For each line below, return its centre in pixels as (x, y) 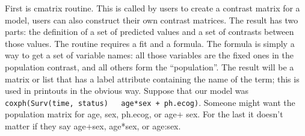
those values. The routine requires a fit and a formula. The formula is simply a (150, 43)
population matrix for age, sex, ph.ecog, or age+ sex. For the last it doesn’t (144, 114)
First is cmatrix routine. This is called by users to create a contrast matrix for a (152, 8)
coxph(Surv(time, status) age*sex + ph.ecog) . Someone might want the (150, 102)
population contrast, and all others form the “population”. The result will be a (149, 66)
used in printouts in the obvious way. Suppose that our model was (127, 91)
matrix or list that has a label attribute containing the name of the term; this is (152, 79)
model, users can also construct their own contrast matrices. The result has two (152, 20)
